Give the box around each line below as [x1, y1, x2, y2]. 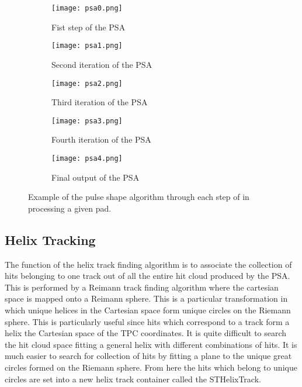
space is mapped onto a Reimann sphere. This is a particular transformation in [5, 292, 288, 305]
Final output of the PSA [51, 171, 140, 183]
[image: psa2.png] [51, 79, 123, 88]
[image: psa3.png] [51, 116, 123, 125]
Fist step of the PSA [51, 20, 126, 33]
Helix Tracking [5, 230, 96, 248]
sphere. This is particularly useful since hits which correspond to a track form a [5, 315, 290, 327]
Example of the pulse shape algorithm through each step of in [28, 191, 249, 203]
